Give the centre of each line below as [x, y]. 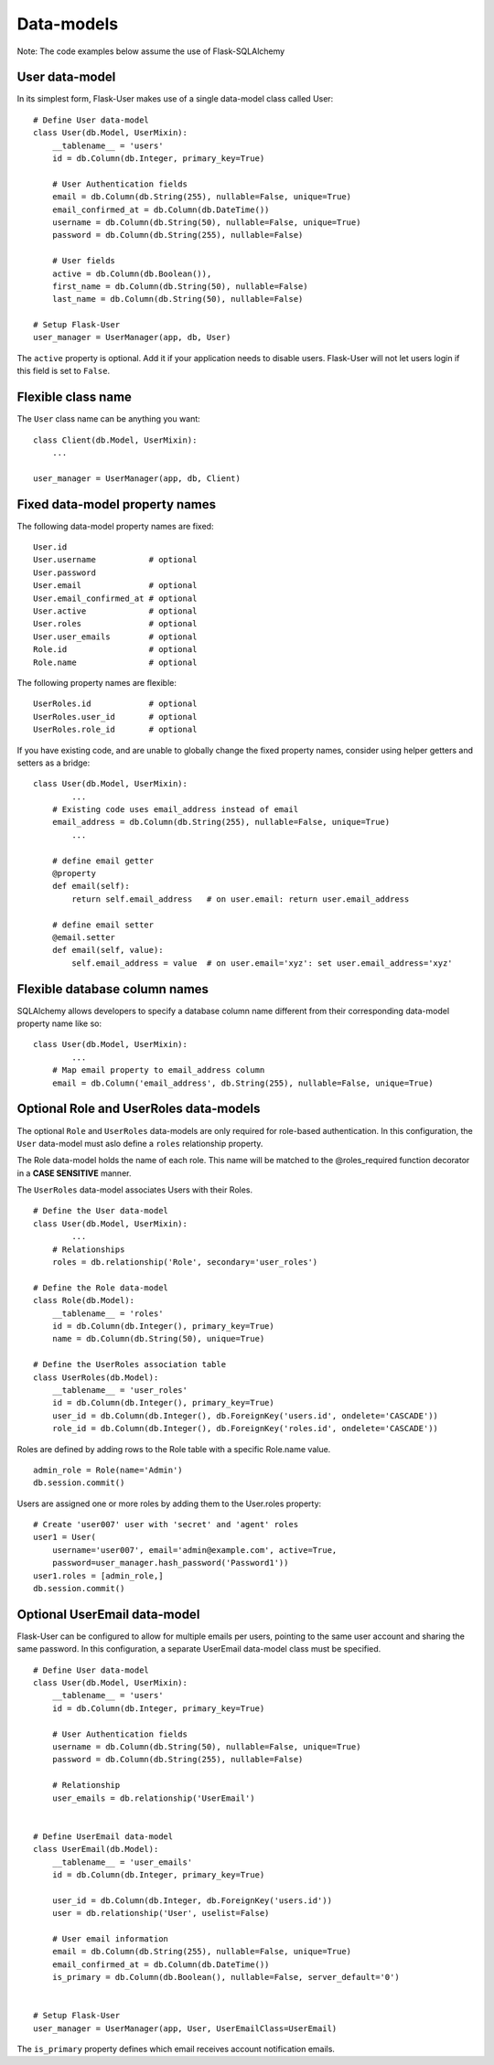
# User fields [84, 261]
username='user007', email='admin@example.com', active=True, [194, 1550]
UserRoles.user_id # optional [115, 717]
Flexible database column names [113, 989]
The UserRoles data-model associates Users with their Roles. [135, 1190]
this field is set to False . [63, 371]
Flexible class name [75, 397]
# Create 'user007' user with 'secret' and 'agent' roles [166, 1525]
